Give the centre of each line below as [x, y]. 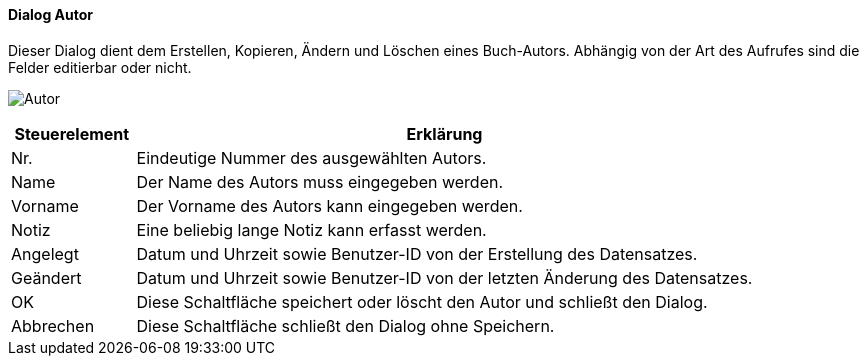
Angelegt [45, 253]
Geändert [46, 277]
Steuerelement [72, 133]
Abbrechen [53, 325]
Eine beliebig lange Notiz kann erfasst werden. [311, 229]
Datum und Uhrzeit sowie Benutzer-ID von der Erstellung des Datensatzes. [417, 253]
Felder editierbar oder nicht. [100, 67]
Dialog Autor [51, 14]
